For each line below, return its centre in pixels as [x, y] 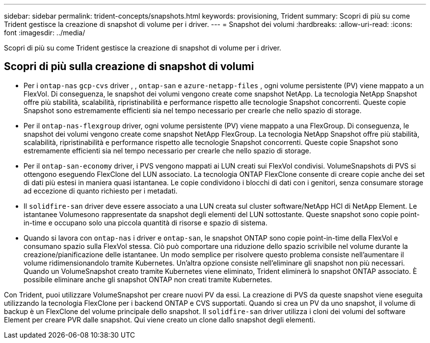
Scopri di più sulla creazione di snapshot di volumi [129, 67]
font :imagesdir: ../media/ [45, 33]
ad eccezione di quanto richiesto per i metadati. [101, 191]
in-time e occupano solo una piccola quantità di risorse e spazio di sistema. [146, 222]
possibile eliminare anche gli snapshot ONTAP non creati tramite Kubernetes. [148, 279]
